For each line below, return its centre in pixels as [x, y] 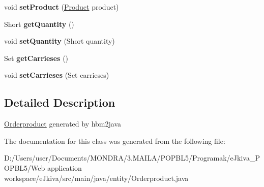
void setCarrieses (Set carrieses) [57, 75]
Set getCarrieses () [36, 58]
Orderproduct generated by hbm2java [63, 124]
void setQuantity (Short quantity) [60, 41]
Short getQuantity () [39, 24]
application [64, 167]
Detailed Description [60, 102]
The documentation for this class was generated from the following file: [115, 141]
